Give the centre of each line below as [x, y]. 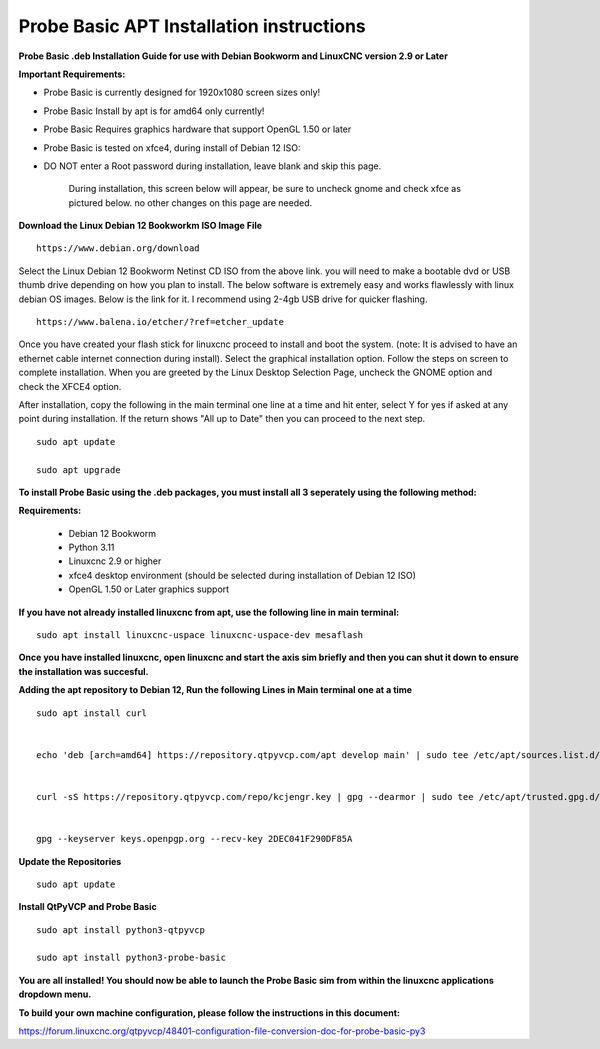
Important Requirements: [72, 74]
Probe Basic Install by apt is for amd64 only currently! [154, 111]
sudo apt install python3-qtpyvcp [120, 929]
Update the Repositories [70, 861]
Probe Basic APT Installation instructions [192, 26]
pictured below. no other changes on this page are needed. [190, 202]
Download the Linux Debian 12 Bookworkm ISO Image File [140, 226]
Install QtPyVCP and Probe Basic [87, 907]
